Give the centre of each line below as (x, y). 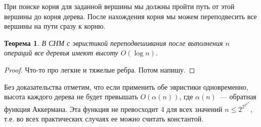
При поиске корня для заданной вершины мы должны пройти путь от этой (119, 6)
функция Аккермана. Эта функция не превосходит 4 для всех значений (113, 109)
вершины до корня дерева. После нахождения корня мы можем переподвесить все (130, 16)
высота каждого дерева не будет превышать (71, 97)
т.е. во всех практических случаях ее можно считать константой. (104, 119)
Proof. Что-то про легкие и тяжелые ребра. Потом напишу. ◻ (100, 69)
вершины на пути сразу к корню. (55, 26)
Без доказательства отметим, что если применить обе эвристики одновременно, (126, 86)
